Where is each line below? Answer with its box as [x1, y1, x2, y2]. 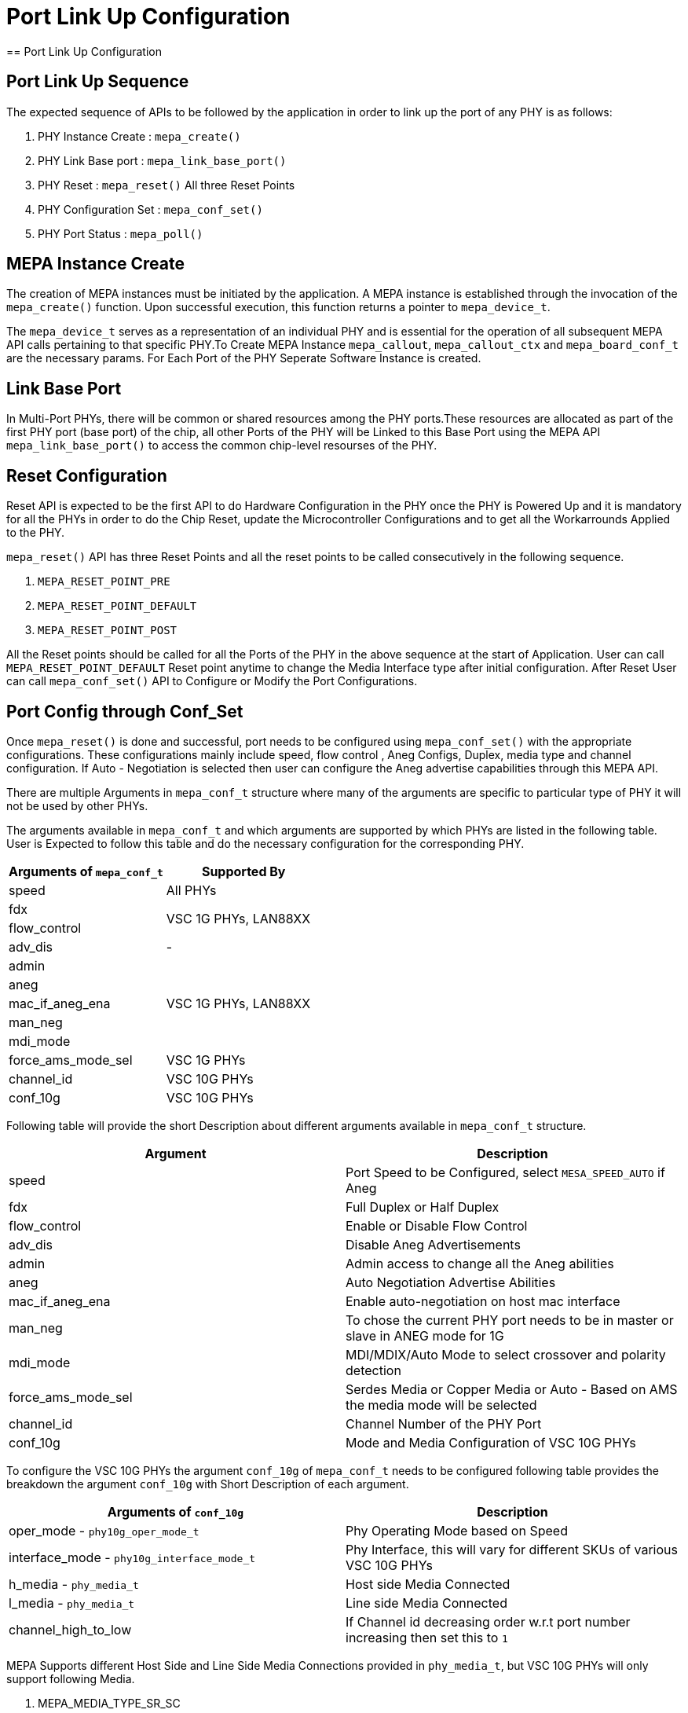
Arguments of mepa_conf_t [9, 863, 163, 879]
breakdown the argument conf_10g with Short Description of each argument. [6, 1476, 409, 1491]
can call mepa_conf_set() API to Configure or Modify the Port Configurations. [6, 674, 418, 688]
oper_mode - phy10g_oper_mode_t [9, 1522, 199, 1539]
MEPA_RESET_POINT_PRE [38, 575, 170, 589]
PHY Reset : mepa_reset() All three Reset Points [38, 178, 295, 192]
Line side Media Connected [346, 1594, 507, 1611]
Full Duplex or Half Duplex [346, 1198, 500, 1215]
